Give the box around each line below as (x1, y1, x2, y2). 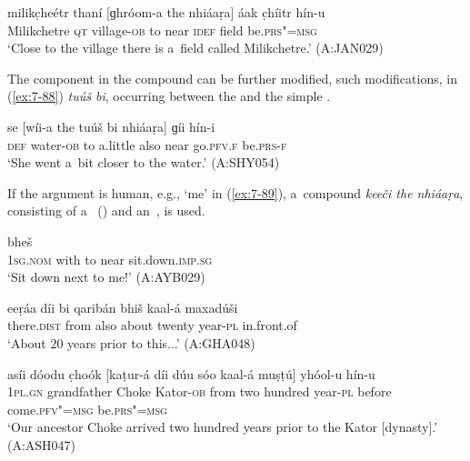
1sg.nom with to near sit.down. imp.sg (7, 249, 213, 268)
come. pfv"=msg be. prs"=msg (7, 399, 167, 418)
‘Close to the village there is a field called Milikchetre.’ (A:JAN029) (7, 38, 384, 57)
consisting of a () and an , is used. (7, 201, 205, 220)
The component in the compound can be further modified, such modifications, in (7, 68, 457, 87)
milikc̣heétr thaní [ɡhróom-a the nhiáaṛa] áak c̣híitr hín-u (7, 3, 325, 21)
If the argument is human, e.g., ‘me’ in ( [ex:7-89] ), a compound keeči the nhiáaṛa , (7, 183, 464, 202)
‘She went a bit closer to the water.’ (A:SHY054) (7, 153, 280, 172)
